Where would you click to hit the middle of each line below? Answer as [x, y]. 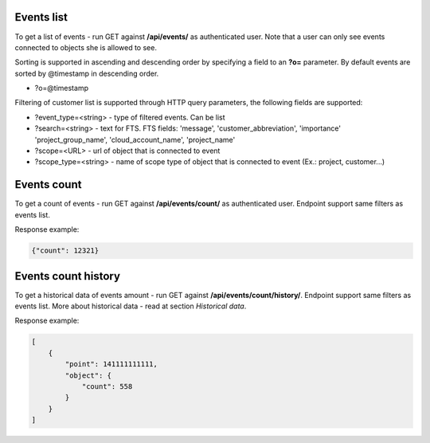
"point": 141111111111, [111, 364]
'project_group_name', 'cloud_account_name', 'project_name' [135, 139]
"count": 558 [107, 386]
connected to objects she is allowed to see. [86, 47]
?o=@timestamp [62, 88]
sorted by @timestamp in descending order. [87, 73]
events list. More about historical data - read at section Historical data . [131, 306]
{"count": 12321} [65, 251]
